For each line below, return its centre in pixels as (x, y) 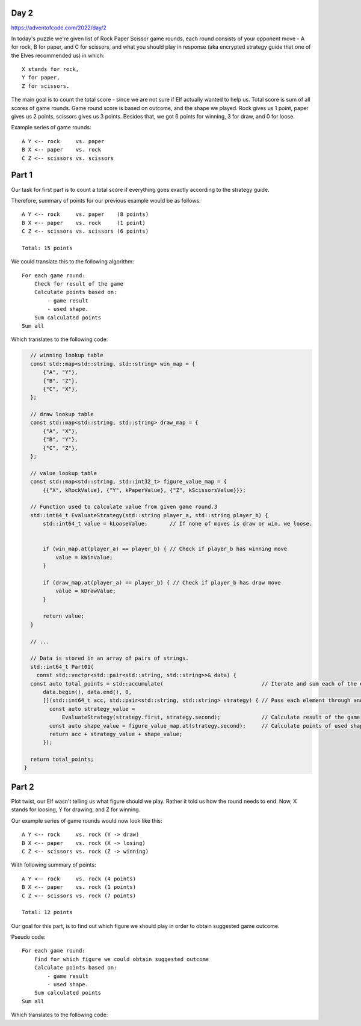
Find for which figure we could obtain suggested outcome (122, 959)
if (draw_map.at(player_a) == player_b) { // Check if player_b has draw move (162, 582)
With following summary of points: (54, 865)
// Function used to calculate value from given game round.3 (124, 507)
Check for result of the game (79, 284)
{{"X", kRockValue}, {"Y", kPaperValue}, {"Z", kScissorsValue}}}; (144, 490)
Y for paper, (41, 78)
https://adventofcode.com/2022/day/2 (59, 28)
